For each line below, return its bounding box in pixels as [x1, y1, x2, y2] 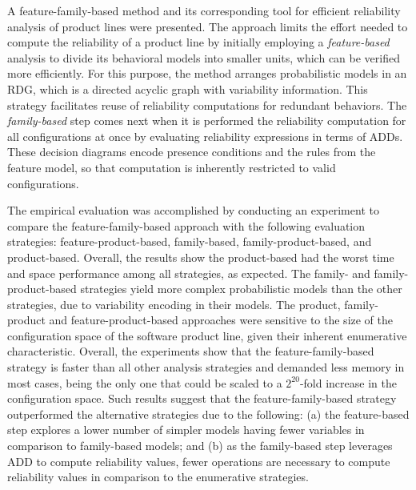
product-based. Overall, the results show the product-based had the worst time [7, 248, 394, 265]
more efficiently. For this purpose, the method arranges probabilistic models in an [7, 65, 407, 82]
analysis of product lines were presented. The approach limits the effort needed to [7, 18, 408, 34]
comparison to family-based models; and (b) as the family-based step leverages [7, 437, 393, 454]
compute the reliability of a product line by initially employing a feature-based [7, 34, 390, 50]
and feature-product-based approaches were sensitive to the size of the [49, 311, 394, 328]
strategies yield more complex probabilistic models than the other [80, 280, 402, 297]
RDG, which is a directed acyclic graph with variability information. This [7, 80, 368, 97]
